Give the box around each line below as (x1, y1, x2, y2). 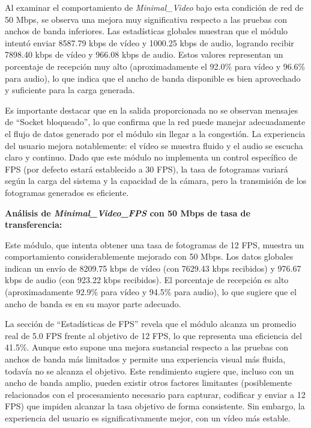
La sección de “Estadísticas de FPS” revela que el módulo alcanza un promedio (5, 317, 297, 330)
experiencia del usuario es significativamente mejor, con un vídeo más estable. (5, 412, 291, 424)
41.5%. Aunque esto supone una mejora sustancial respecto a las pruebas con (5, 341, 288, 353)
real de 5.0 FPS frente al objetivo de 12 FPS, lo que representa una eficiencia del (5, 329, 302, 341)
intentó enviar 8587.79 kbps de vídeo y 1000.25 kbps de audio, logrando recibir (5, 36, 294, 49)
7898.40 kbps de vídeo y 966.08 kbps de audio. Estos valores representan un (5, 48, 283, 61)
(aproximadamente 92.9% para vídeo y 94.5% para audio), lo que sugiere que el (5, 286, 297, 298)
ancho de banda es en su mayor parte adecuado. (5, 297, 181, 310)
